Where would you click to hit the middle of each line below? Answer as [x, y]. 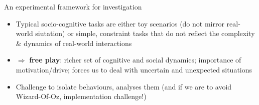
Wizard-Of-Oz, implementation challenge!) [81, 96]
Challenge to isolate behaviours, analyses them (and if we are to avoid [124, 86]
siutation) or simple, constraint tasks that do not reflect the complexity [145, 33]
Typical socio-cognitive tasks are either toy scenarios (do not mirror [120, 23]
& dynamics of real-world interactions [74, 43]
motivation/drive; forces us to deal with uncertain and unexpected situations [134, 69]
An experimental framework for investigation [73, 6]
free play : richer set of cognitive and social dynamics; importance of [135, 60]
